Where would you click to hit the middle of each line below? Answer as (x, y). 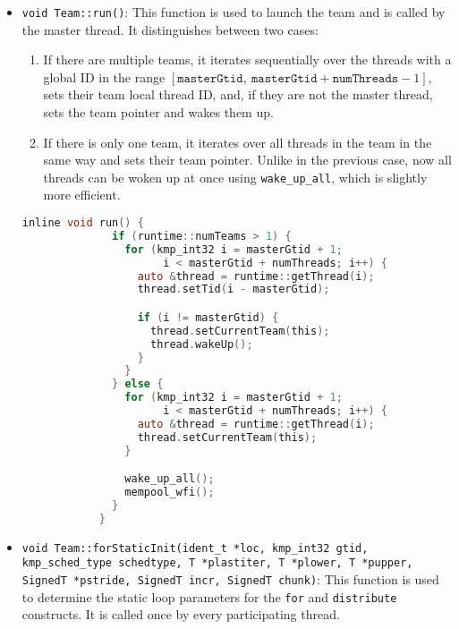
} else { (138, 384)
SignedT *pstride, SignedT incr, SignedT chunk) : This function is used (230, 579)
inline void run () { (83, 223)
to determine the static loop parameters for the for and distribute (209, 596)
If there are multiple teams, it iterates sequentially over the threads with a (247, 59)
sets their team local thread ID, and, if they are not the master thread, (238, 94)
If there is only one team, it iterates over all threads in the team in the (238, 142)
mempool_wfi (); (170, 493)
